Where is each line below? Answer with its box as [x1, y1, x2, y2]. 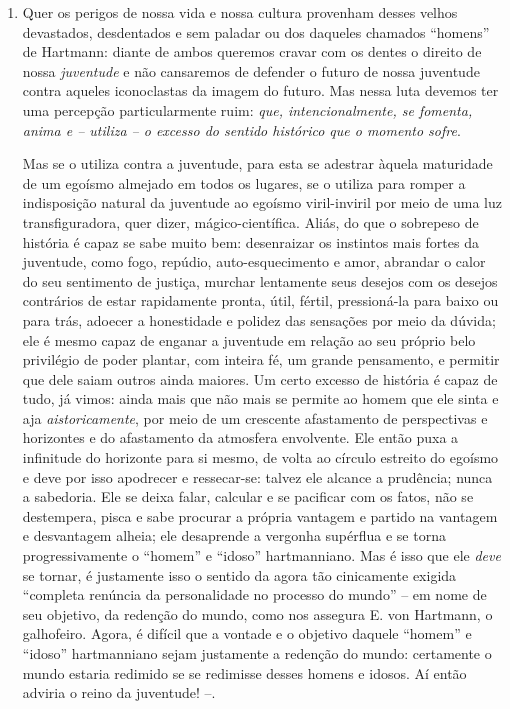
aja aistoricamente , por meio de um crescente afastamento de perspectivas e [22, 407, 488, 428]
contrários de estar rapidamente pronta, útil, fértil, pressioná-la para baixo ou [22, 290, 499, 311]
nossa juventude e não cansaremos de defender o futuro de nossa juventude [22, 60, 480, 81]
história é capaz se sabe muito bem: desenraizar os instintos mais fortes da [22, 231, 479, 252]
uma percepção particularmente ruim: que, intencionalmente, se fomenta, [22, 99, 473, 120]
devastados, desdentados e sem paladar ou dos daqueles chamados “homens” [22, 21, 490, 42]
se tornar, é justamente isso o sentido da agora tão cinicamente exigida [22, 564, 457, 585]
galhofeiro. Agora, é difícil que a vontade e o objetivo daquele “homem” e [22, 623, 472, 644]
